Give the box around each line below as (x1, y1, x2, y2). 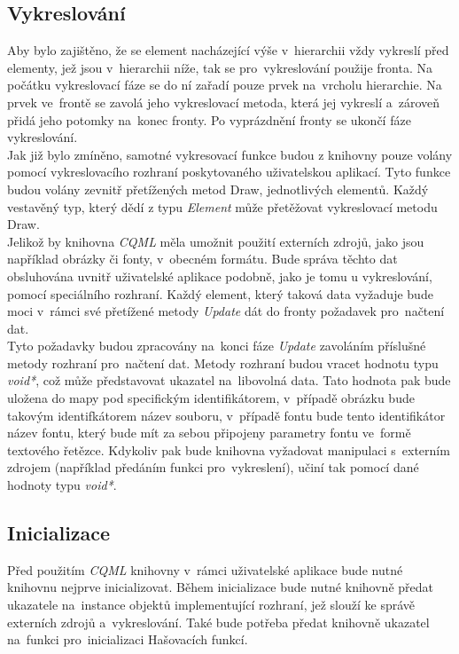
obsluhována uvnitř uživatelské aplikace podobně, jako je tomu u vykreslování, (7, 266, 432, 285)
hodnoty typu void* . (7, 476, 117, 494)
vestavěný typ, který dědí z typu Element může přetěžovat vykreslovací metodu (7, 197, 438, 216)
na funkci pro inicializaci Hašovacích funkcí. (7, 630, 248, 649)
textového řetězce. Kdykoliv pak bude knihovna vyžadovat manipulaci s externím (7, 440, 450, 459)
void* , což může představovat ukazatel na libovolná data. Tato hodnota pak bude (7, 371, 451, 390)
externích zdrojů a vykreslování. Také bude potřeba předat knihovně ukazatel (7, 612, 430, 631)
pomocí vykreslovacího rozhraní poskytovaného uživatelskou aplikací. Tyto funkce (7, 162, 451, 181)
